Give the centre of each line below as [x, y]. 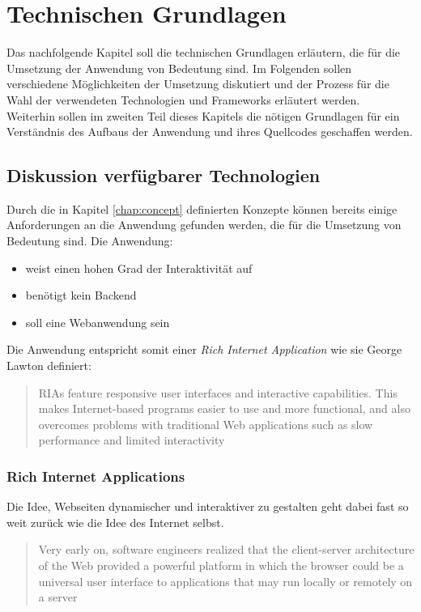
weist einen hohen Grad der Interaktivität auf [139, 268]
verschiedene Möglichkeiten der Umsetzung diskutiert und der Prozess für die [198, 84]
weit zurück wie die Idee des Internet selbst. [115, 522]
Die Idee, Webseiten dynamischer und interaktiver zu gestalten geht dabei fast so [208, 506]
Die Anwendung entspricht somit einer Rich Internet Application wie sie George [204, 349]
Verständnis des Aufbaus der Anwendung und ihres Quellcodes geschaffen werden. [210, 132]
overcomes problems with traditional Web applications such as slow [206, 424]
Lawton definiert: [49, 365]
